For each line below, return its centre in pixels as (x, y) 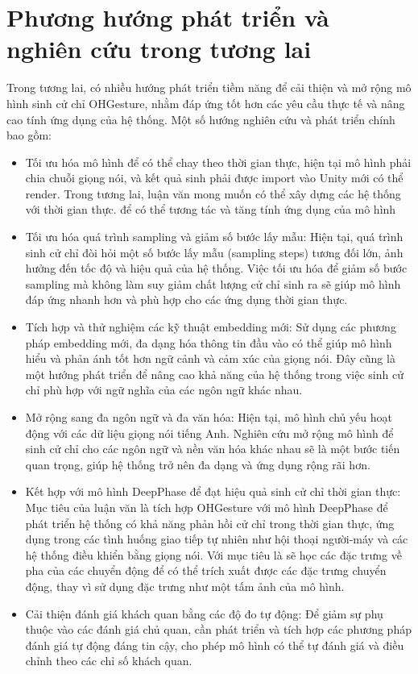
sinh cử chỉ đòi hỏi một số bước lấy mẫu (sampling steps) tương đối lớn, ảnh (214, 252)
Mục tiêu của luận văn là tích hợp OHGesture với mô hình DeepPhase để (207, 507)
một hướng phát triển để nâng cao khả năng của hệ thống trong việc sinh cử (214, 374)
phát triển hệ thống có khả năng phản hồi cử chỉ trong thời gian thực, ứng (210, 523)
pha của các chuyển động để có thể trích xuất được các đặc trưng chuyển (206, 570)
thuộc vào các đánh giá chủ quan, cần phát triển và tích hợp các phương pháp (218, 629)
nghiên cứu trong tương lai (159, 49)
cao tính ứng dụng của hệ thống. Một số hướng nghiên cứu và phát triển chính (201, 119)
